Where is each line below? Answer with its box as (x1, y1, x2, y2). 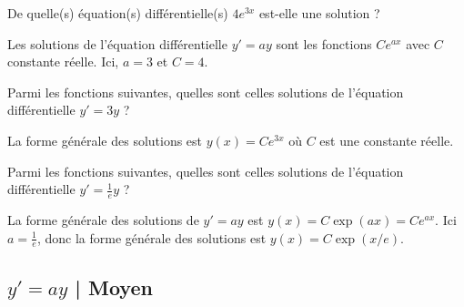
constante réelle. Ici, (7, 52, 119, 71)
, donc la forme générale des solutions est (36, 228, 267, 247)
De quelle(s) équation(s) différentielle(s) (7, 4, 228, 22)
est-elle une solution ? (258, 4, 380, 22)
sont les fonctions (276, 34, 372, 53)
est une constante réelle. (319, 130, 454, 149)
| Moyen (75, 272, 153, 301)
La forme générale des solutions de (7, 210, 199, 229)
